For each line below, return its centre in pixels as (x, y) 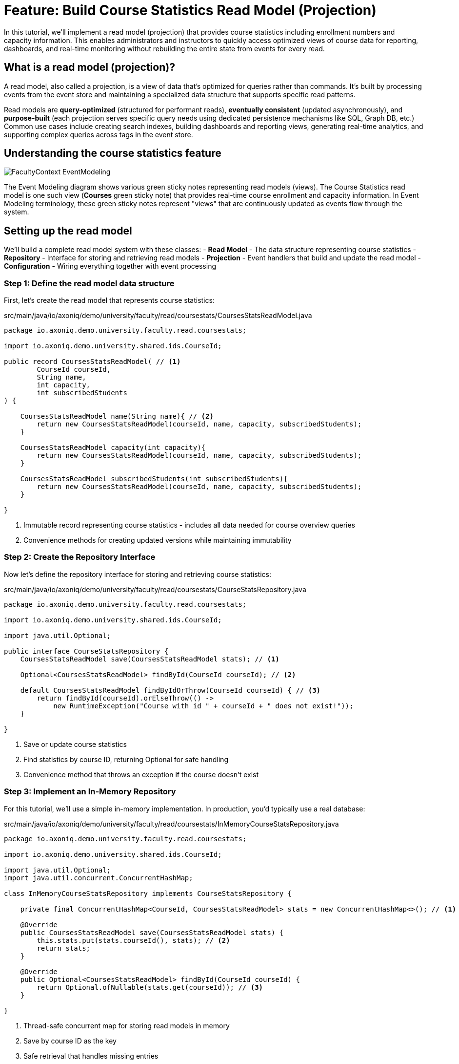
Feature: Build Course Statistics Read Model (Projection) (190, 10)
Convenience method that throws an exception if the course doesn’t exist (141, 774)
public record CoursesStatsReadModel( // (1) (92, 362)
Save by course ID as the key (70, 1041)
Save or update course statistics (75, 744)
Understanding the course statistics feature (113, 153)
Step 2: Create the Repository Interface (80, 557)
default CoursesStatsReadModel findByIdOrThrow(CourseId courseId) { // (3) (170, 690)
